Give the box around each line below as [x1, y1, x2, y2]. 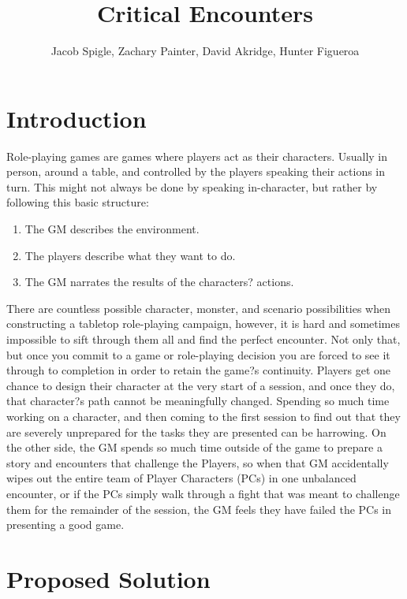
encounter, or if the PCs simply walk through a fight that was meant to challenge [6, 485, 400, 501]
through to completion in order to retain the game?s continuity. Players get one [6, 362, 391, 378]
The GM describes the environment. [24, 221, 200, 237]
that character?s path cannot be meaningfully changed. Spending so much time [6, 393, 390, 409]
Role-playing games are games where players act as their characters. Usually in [6, 147, 388, 164]
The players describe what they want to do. [24, 247, 236, 263]
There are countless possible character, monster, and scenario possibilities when [6, 299, 391, 316]
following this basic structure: [6, 194, 149, 210]
